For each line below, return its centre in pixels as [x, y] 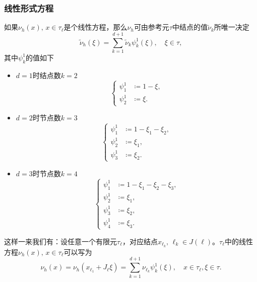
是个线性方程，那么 [95, 27]
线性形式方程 [29, 8]
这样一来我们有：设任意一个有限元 [60, 241]
